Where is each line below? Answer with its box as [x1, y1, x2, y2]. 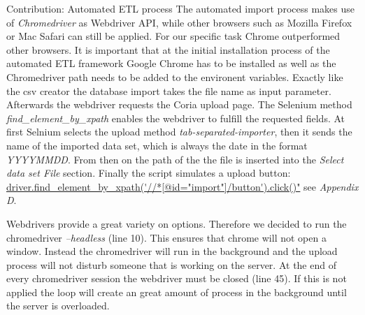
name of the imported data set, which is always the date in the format [6, 138, 308, 152]
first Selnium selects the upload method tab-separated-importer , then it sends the [6, 124, 352, 139]
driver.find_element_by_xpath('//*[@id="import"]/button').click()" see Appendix [6, 179, 359, 193]
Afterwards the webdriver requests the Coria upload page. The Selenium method [6, 97, 352, 112]
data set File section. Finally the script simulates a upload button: [6, 166, 291, 180]
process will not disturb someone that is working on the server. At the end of [6, 257, 336, 272]
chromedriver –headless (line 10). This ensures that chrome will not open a [6, 230, 327, 244]
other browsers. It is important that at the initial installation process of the [6, 42, 330, 57]
